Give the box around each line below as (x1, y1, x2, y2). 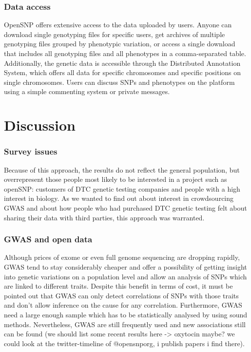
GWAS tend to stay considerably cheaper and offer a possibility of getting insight (4, 261, 247, 272)
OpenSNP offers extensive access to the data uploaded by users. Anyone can (4, 20, 232, 30)
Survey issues (4, 145, 58, 157)
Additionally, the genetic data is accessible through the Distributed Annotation (4, 58, 241, 68)
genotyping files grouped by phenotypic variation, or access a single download (4, 39, 235, 49)
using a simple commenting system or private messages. (4, 86, 170, 97)
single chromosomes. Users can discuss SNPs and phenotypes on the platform (4, 77, 235, 87)
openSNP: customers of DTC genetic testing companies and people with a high (4, 183, 240, 194)
